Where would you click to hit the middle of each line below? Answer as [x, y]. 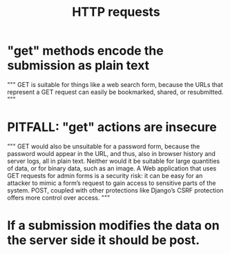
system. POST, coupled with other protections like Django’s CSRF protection [115, 190]
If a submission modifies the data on [113, 226]
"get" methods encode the [85, 51]
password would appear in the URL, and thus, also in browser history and [112, 153]
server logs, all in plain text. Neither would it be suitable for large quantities [114, 161]
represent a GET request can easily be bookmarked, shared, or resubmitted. [115, 92]
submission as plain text [78, 66]
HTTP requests [116, 12]
